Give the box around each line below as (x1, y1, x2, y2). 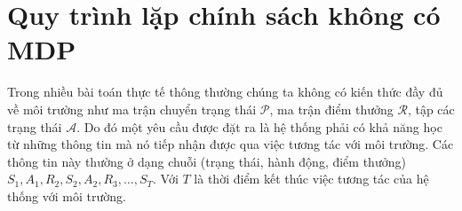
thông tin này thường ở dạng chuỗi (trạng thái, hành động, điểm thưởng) (7, 152, 406, 170)
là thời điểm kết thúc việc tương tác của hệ (194, 169, 429, 188)
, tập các (407, 99, 455, 118)
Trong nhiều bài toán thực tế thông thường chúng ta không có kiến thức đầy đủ (7, 82, 443, 101)
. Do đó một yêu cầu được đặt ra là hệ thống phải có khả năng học (76, 117, 442, 136)
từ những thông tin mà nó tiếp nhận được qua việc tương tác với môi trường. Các (7, 135, 454, 153)
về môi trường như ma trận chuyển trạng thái (7, 99, 257, 118)
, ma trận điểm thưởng (269, 99, 394, 118)
